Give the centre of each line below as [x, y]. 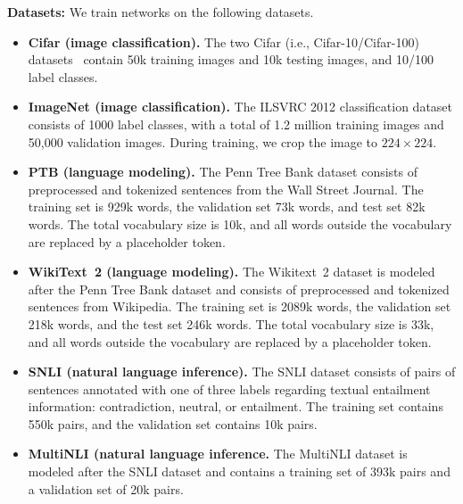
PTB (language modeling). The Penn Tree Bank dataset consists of [223, 172]
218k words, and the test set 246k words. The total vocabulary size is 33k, [231, 323]
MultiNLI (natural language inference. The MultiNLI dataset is [218, 454]
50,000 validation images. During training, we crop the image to [203, 141]
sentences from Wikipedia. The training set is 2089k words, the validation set [240, 306]
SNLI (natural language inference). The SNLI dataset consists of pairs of [242, 372]
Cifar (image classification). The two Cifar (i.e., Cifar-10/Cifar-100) [223, 41]
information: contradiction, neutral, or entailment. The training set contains [236, 406]
